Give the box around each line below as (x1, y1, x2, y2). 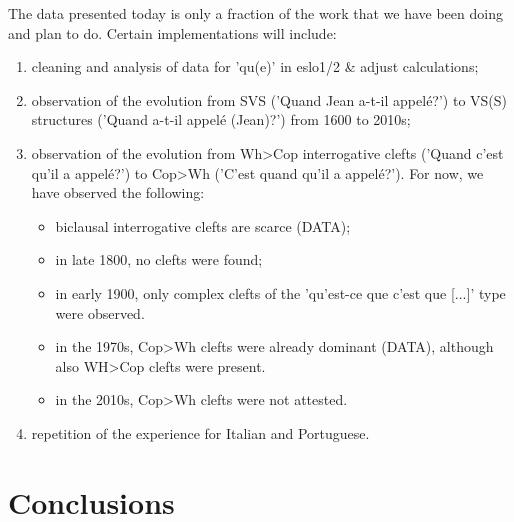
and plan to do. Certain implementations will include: (8, 22, 337, 43)
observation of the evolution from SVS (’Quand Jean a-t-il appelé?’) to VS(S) (31, 89, 508, 110)
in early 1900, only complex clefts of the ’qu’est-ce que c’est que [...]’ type (55, 282, 506, 303)
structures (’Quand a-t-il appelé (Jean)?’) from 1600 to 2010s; (31, 109, 411, 130)
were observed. (55, 302, 145, 323)
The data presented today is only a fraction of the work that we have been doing (8, 3, 503, 23)
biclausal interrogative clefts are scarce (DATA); (55, 215, 351, 236)
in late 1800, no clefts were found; (55, 249, 263, 270)
